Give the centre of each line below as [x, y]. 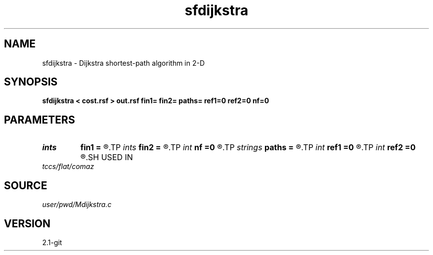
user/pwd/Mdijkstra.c [77, 205]
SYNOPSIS [31, 82]
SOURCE [26, 185]
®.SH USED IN [107, 157]
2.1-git [52, 242]
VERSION [27, 223]
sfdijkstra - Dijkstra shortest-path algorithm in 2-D [124, 63]
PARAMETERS [40, 120]
